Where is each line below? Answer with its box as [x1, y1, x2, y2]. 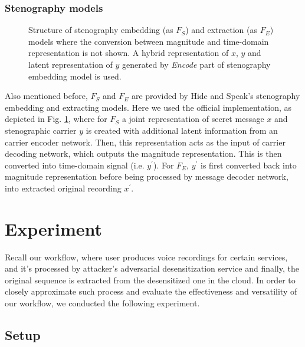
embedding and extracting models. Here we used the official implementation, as [5, 101, 291, 113]
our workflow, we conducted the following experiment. [5, 297, 200, 309]
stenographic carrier [5, 124, 77, 136]
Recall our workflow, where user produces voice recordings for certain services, [5, 250, 288, 263]
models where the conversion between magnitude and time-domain [28, 35, 269, 47]
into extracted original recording [5, 181, 122, 194]
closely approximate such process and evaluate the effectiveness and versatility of [5, 285, 297, 298]
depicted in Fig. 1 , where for [5, 113, 107, 125]
